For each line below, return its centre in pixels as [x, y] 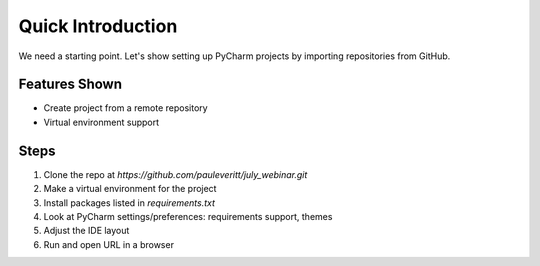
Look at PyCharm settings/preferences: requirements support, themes [188, 216]
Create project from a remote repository [126, 108]
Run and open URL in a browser [109, 244]
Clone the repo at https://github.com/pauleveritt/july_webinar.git [175, 174]
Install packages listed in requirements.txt [129, 202]
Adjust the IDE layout [86, 231]
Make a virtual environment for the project [130, 189]
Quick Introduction [98, 26]
